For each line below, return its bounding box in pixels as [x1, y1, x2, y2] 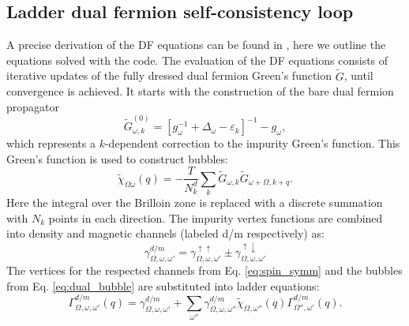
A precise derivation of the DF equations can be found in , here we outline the [6, 36, 386, 53]
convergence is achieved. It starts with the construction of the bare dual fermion [6, 83, 394, 99]
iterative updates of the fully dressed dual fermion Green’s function [6, 67, 332, 84]
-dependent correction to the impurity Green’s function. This [104, 135, 400, 152]
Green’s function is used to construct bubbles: [6, 150, 228, 167]
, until [343, 67, 373, 84]
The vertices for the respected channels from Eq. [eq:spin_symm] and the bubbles [6, 262, 403, 279]
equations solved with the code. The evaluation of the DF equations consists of [6, 51, 388, 68]
